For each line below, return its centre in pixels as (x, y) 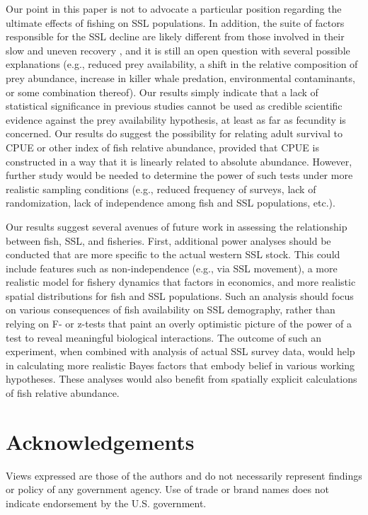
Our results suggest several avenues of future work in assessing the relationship (177, 226)
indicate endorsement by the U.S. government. (106, 503)
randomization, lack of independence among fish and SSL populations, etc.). (171, 203)
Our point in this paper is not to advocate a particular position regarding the (174, 8)
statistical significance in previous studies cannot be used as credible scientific (174, 106)
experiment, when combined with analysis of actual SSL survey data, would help (180, 351)
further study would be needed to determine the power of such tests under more (179, 175)
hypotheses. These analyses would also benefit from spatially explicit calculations (182, 379)
